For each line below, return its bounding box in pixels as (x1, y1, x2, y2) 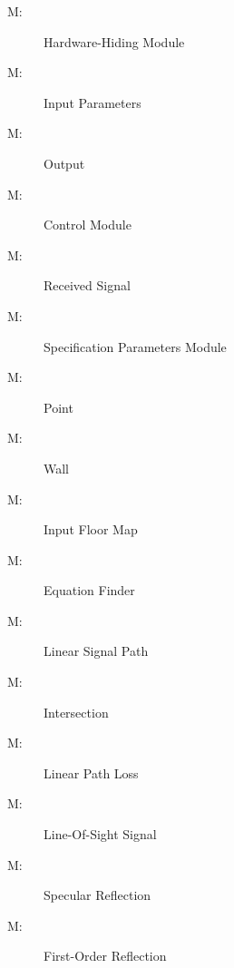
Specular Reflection (44, 885, 151, 904)
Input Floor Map (44, 520, 138, 539)
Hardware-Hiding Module (44, 32, 185, 51)
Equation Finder (44, 581, 135, 600)
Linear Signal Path (44, 641, 149, 660)
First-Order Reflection (44, 946, 167, 965)
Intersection (44, 702, 109, 721)
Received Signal (44, 276, 131, 295)
